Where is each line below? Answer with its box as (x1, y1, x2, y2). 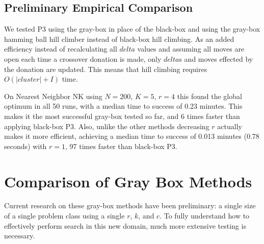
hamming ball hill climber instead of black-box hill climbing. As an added (4, 33, 234, 44)
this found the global (177, 90, 242, 101)
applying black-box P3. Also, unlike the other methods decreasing (4, 120, 209, 131)
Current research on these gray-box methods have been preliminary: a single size (4, 200, 256, 211)
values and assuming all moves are (137, 43, 245, 54)
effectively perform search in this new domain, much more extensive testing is (4, 220, 246, 231)
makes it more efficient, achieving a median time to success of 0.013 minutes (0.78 (4, 131, 259, 141)
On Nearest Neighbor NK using (4, 90, 102, 101)
